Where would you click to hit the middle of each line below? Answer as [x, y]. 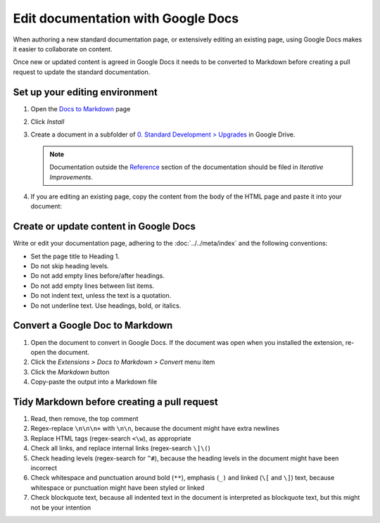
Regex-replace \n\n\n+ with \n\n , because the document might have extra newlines [155, 429]
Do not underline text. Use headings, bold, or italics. [106, 305]
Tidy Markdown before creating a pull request [115, 402]
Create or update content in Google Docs [104, 226]
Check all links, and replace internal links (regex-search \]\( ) [121, 448]
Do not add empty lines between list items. [93, 286]
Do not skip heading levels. [70, 266]
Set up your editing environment [85, 92]
